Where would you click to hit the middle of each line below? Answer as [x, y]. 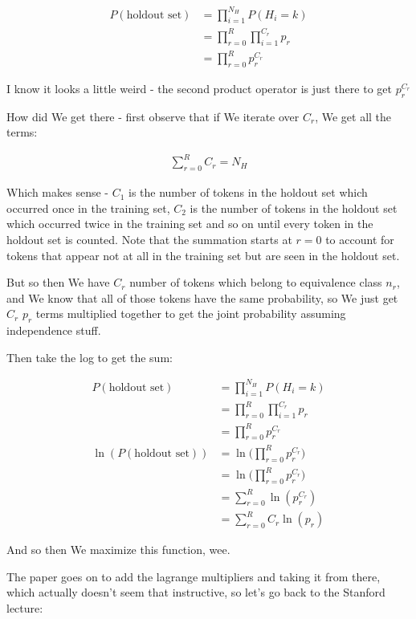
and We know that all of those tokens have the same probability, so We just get [202, 297]
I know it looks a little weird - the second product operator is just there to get [199, 88]
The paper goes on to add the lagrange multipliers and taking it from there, [194, 576]
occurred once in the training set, [88, 208]
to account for [360, 240]
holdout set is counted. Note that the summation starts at [149, 240]
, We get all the [353, 116]
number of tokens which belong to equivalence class [256, 282]
